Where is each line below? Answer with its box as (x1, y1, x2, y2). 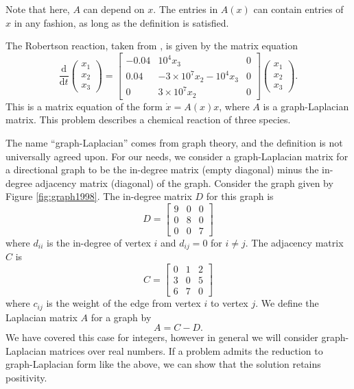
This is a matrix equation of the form (5, 99, 163, 113)
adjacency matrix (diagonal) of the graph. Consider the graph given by (35, 175, 333, 190)
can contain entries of (253, 2, 344, 16)
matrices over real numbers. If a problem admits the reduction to (49, 343, 323, 357)
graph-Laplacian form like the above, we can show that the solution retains (5, 357, 321, 371)
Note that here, (5, 2, 70, 16)
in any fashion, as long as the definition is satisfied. (14, 15, 229, 29)
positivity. (5, 370, 47, 384)
